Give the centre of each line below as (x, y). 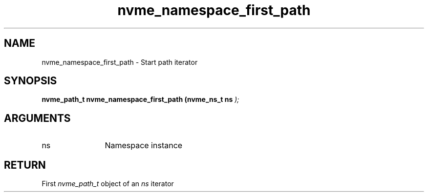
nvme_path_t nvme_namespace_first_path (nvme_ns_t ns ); (140, 99)
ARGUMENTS (37, 118)
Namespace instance (144, 146)
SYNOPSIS (31, 81)
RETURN (25, 165)
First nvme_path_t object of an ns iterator (108, 184)
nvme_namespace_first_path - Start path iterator (120, 62)
